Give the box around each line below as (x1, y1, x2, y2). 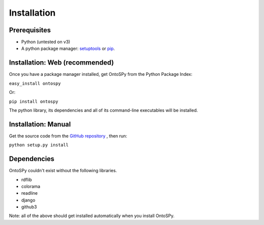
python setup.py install (9, 142, 68, 148)
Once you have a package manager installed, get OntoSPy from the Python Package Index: (9, 71, 193, 77)
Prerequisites (9, 26, 51, 34)
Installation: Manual (9, 120, 71, 128)
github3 (21, 204, 37, 210)
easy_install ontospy (9, 81, 61, 86)
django (21, 197, 36, 203)
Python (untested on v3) (21, 39, 70, 45)
